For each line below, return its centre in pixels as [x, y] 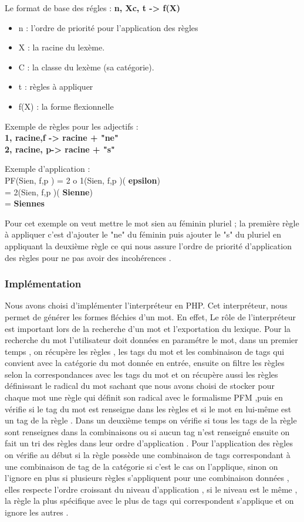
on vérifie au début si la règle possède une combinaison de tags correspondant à [148, 455]
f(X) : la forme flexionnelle [66, 106]
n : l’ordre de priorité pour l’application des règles [108, 27]
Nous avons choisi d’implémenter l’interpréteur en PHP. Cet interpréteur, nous [146, 305]
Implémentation [43, 284]
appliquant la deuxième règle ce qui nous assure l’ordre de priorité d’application [148, 245]
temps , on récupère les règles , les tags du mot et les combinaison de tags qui [145, 351]
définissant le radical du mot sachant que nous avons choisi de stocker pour [140, 386]
